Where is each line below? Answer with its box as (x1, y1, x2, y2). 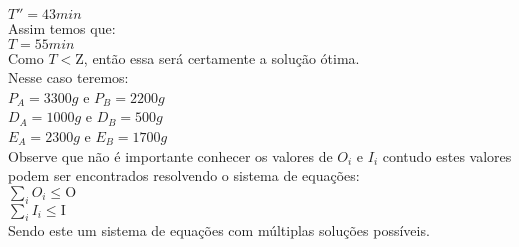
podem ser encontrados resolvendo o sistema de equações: (8, 165, 360, 186)
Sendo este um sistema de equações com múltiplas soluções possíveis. (8, 220, 430, 241)
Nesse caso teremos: (8, 67, 129, 88)
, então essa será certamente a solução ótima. (83, 47, 360, 68)
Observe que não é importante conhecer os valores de (8, 145, 333, 166)
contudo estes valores (382, 145, 512, 166)
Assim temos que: (8, 18, 116, 38)
